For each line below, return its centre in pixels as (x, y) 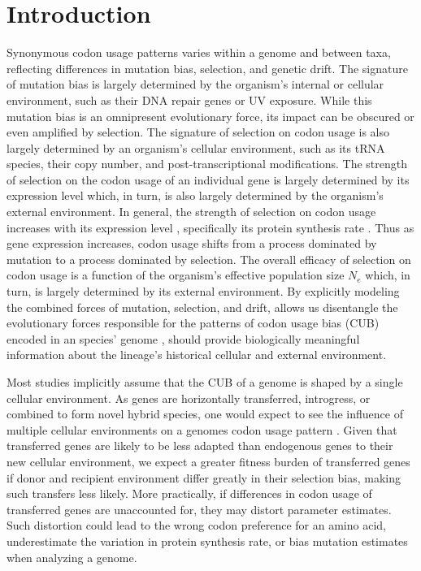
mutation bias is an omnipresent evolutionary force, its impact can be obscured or (210, 116)
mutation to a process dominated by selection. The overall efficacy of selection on (209, 259)
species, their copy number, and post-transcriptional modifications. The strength (207, 164)
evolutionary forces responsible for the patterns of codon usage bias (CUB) (193, 323)
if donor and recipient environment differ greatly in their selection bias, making (204, 477)
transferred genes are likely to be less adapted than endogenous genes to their (200, 446)
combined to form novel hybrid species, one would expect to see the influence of (205, 414)
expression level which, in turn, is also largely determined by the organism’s (195, 195)
